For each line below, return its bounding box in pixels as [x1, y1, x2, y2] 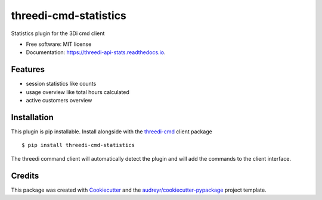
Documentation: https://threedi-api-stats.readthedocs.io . [26, 49, 166, 56]
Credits [11, 170, 39, 181]
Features [11, 64, 45, 74]
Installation [11, 112, 54, 122]
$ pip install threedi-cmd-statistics [21, 142, 135, 149]
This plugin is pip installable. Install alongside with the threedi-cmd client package [11, 128, 213, 135]
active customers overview [26, 97, 92, 104]
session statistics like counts [26, 80, 97, 87]
